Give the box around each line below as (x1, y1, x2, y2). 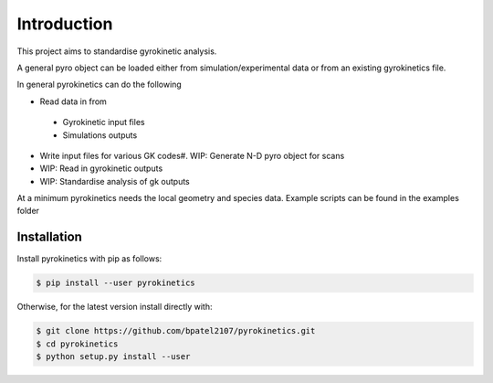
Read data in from (39, 96, 107, 107)
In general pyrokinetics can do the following (16, 79, 182, 90)
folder (16, 206, 40, 217)
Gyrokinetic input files (62, 117, 145, 128)
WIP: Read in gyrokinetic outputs (39, 163, 163, 174)
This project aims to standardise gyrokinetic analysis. (16, 46, 217, 57)
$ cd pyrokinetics (36, 338, 119, 349)
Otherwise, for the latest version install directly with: (16, 302, 214, 313)
